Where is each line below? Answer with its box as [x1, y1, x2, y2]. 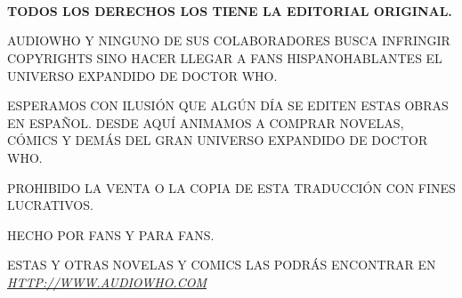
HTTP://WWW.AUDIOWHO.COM [7, 272, 207, 291]
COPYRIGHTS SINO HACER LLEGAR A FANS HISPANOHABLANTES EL [7, 48, 442, 67]
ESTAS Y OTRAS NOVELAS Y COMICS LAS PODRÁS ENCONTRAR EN [7, 255, 436, 274]
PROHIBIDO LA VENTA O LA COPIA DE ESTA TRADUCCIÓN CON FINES [7, 178, 456, 197]
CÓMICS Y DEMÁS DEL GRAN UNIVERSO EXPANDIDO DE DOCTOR [7, 131, 428, 149]
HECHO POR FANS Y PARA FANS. [7, 225, 215, 244]
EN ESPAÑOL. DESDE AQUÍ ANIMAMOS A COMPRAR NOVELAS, [7, 113, 404, 132]
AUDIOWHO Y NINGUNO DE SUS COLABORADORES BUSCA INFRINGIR [7, 31, 450, 50]
